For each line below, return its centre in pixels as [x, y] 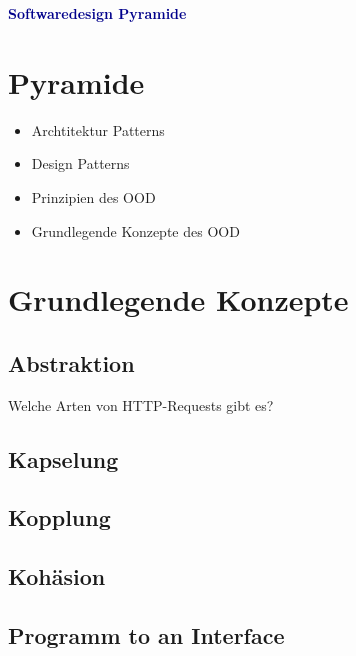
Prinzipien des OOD [93, 196]
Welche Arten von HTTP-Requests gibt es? [141, 404]
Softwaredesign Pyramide [97, 13]
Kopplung [59, 517]
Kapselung [63, 458]
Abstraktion [71, 362]
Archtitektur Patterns [98, 129]
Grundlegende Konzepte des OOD [135, 230]
